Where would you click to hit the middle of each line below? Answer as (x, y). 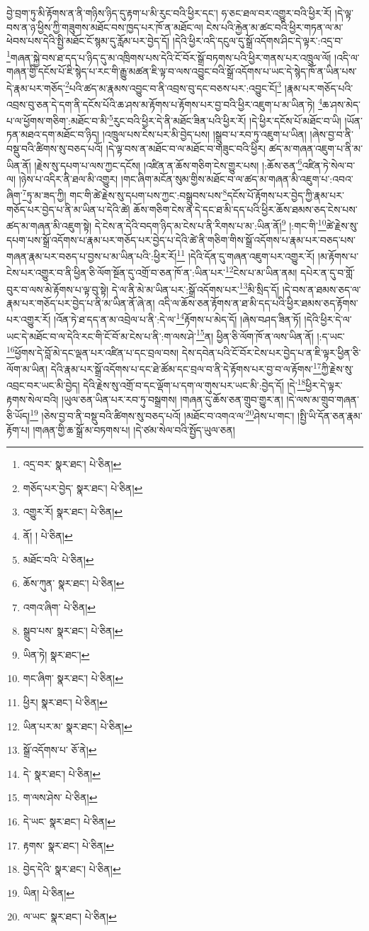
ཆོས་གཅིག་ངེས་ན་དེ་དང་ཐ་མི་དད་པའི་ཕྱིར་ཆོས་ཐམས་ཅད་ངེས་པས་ (245, 209)
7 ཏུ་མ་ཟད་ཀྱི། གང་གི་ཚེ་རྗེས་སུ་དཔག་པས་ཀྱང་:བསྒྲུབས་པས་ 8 (125, 194)
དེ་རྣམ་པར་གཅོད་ (36, 88)
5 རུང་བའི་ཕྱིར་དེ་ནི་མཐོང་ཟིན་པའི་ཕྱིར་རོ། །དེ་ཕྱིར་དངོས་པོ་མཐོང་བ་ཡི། (225, 119)
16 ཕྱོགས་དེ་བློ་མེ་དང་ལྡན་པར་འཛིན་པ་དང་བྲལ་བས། (93, 351)
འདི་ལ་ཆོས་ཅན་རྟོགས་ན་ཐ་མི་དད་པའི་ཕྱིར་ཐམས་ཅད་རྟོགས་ (258, 302)
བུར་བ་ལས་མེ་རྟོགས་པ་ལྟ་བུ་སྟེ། (58, 289)
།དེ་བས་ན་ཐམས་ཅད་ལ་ (322, 289)
